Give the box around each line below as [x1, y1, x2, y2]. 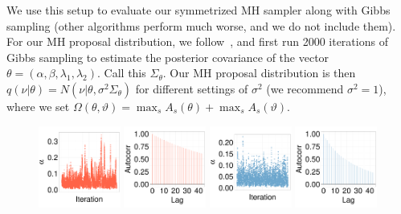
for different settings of [135, 80, 248, 97]
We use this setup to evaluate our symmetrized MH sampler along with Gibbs [6, 2, 391, 18]
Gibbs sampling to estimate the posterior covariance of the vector [6, 48, 329, 65]
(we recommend [266, 80, 344, 97]
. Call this [97, 64, 146, 81]
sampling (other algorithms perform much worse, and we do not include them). [6, 17, 396, 34]
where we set [6, 97, 70, 114]
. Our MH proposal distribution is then [162, 64, 356, 81]
